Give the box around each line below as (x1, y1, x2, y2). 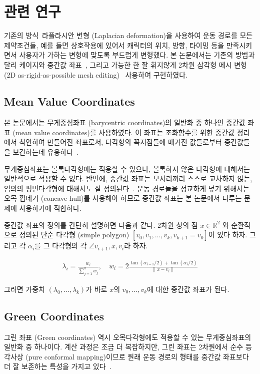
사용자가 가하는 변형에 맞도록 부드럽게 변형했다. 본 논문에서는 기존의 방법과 (19, 50, 255, 60)
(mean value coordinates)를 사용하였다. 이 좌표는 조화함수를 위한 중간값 (12, 127, 235, 137)
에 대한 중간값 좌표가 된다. (147, 283, 229, 294)
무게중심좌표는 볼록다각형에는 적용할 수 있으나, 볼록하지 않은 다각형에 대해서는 (4, 163, 250, 174)
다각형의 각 (52, 240, 87, 251)
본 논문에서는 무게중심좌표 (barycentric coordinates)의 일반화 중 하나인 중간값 (4, 117, 245, 128)
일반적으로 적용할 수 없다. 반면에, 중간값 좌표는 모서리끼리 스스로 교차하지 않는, (4, 173, 252, 184)
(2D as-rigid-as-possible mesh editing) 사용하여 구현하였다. (4, 69, 187, 80)
